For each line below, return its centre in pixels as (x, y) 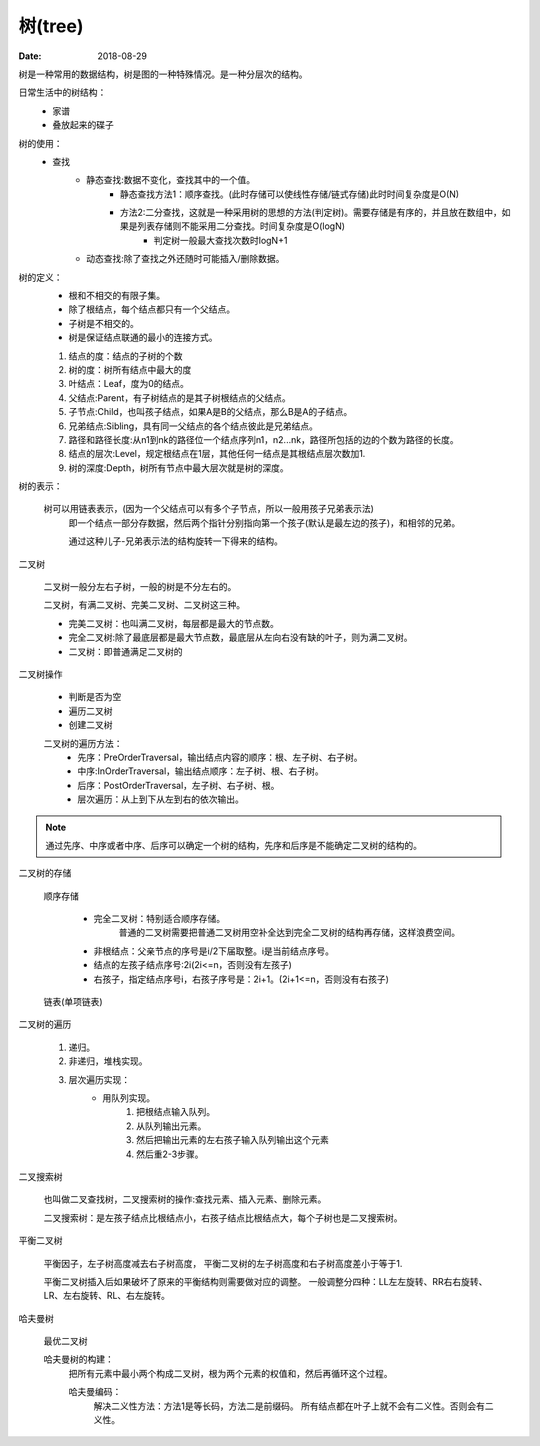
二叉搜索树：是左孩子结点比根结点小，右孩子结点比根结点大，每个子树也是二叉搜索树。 (223, 1217)
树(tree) (51, 26)
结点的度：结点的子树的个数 (125, 356)
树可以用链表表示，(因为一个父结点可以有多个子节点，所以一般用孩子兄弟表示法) (209, 509)
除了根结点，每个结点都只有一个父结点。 (151, 309)
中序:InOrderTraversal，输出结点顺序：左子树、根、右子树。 (200, 771)
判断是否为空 (95, 697)
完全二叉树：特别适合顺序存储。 (159, 919)
